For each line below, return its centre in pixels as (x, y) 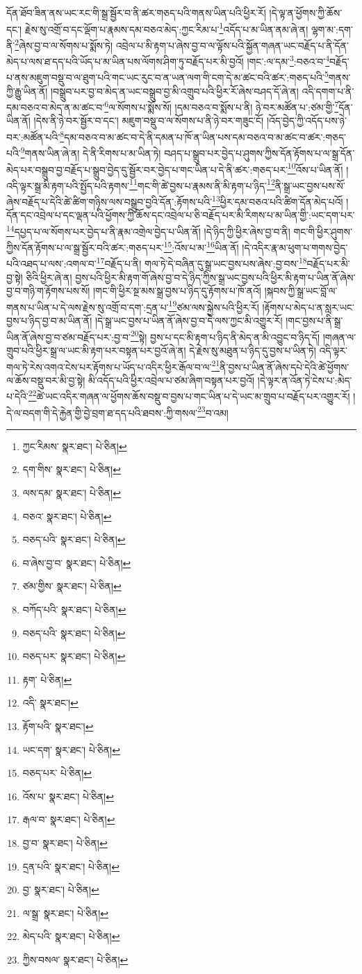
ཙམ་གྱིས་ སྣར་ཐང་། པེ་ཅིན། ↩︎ (72, 586)
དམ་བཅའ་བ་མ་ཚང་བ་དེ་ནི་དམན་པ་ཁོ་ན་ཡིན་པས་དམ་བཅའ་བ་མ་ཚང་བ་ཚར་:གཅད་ (205, 137)
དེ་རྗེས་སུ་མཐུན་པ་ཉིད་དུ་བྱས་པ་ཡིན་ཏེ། (253, 350)
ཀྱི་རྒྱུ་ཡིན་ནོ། (27, 91)
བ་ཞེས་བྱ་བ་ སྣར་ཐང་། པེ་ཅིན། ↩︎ (77, 562)
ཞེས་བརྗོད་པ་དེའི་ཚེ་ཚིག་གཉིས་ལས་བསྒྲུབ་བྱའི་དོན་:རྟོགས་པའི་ (109, 201)
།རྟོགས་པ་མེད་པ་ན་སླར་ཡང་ (308, 307)
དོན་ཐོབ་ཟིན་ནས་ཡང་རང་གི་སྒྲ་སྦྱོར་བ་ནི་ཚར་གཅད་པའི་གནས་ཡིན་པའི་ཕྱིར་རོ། (136, 13)
